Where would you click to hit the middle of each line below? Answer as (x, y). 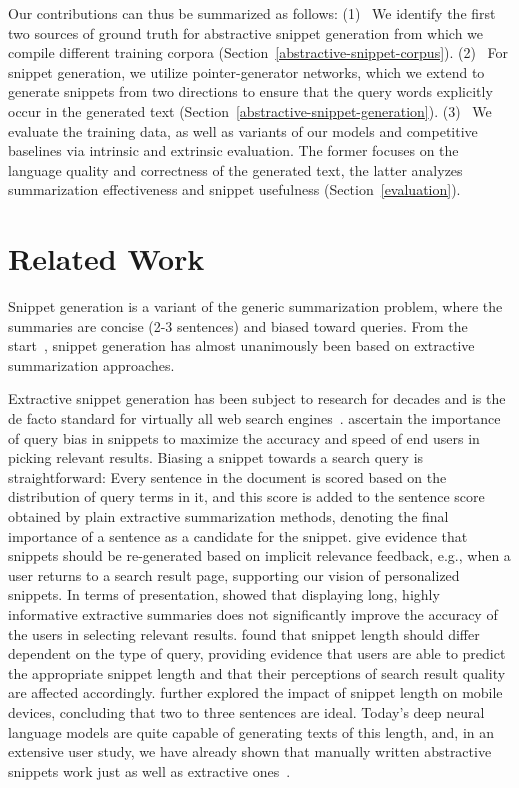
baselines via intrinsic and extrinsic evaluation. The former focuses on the (233, 150)
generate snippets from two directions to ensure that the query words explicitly (250, 91)
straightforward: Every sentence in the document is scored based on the (227, 476)
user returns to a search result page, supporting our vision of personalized (234, 574)
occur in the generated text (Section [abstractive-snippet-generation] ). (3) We (250, 110)
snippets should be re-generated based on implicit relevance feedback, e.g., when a (259, 555)
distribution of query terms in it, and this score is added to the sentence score (246, 496)
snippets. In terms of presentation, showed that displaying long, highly (224, 594)
